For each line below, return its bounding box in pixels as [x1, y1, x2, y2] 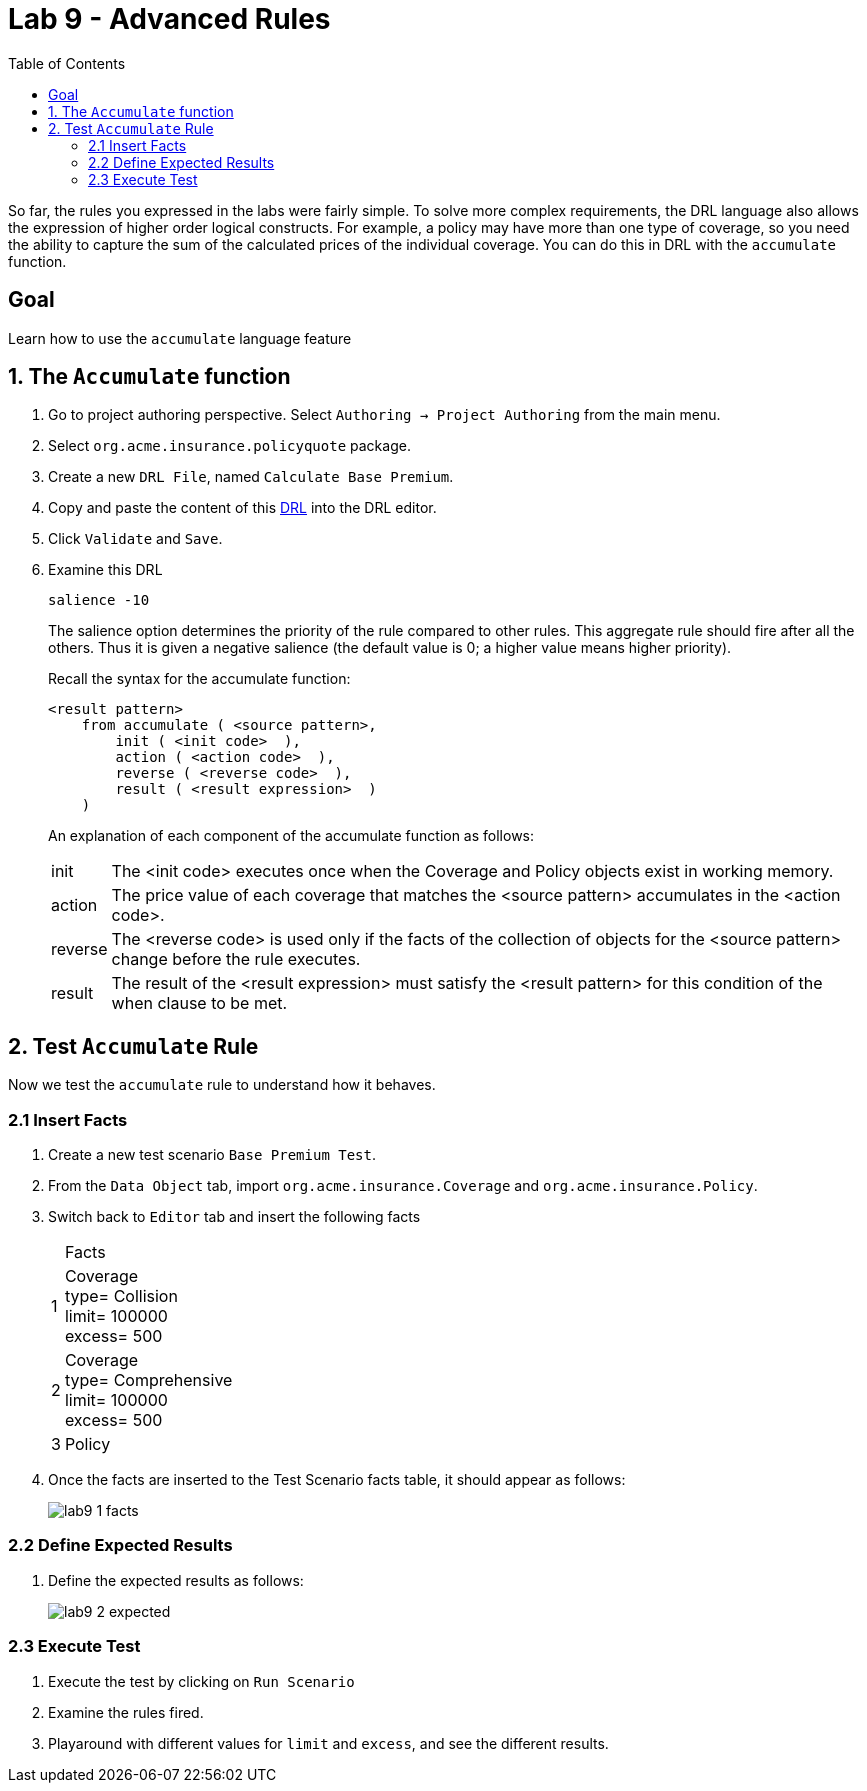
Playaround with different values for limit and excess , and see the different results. [48, 1734, 609, 1752]
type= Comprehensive [64, 1370, 233, 1391]
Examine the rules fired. [48, 1703, 204, 1721]
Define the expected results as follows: [48, 1571, 304, 1589]
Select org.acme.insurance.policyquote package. [48, 437, 411, 455]
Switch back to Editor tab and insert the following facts [48, 1208, 421, 1226]
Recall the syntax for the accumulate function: [48, 670, 351, 688]
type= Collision [64, 1286, 178, 1307]
